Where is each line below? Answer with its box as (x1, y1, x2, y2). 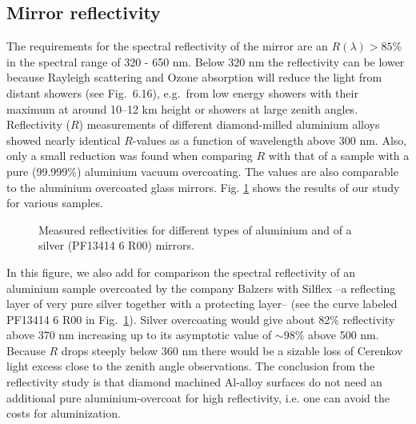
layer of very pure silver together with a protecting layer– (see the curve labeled (6, 295, 398, 312)
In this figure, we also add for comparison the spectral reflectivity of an (6, 263, 356, 280)
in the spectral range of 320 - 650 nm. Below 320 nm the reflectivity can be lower (6, 53, 405, 70)
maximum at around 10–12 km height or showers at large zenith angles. (6, 100, 358, 117)
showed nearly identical (6, 131, 121, 148)
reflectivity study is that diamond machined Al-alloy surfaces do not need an (6, 374, 382, 390)
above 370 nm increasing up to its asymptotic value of (6, 326, 272, 343)
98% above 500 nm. (283, 326, 379, 343)
